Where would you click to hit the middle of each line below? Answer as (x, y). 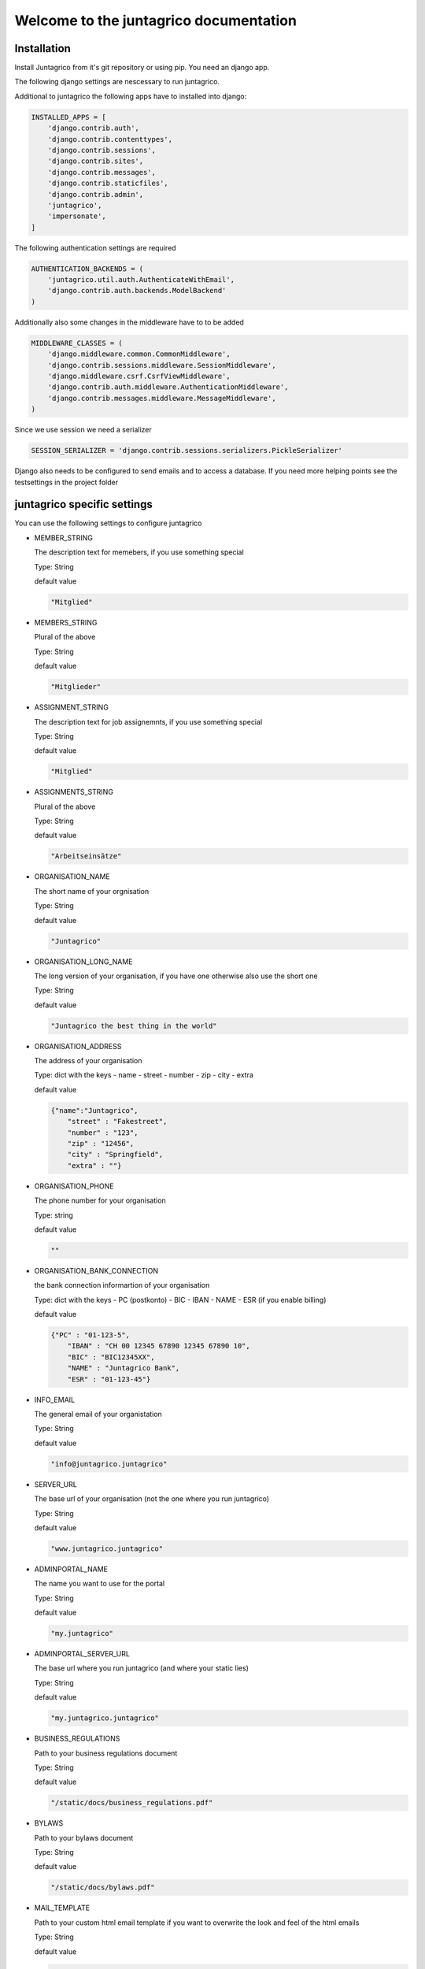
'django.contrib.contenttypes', (110, 139)
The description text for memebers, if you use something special (139, 552)
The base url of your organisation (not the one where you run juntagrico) (152, 1499)
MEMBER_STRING (64, 538)
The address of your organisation (88, 1061)
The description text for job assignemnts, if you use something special (148, 721)
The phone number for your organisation (100, 1200)
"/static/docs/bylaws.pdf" (103, 1887)
